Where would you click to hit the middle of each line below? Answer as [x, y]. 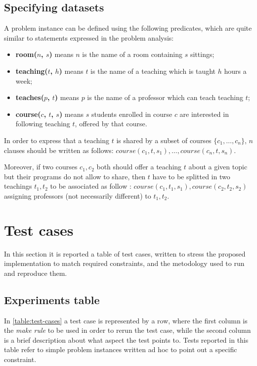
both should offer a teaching [139, 167]
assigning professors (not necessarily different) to [78, 195]
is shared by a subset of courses [164, 140]
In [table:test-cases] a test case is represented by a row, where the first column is [126, 320]
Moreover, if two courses [41, 167]
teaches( [30, 97]
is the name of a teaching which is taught [153, 71]
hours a [235, 71]
